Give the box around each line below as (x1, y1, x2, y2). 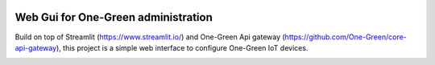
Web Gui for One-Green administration (14, 10, 213, 24)
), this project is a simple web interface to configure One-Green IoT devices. (56, 43, 309, 52)
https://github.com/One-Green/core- (284, 32, 407, 42)
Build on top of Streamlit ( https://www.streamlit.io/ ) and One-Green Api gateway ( (14, 32, 285, 42)
